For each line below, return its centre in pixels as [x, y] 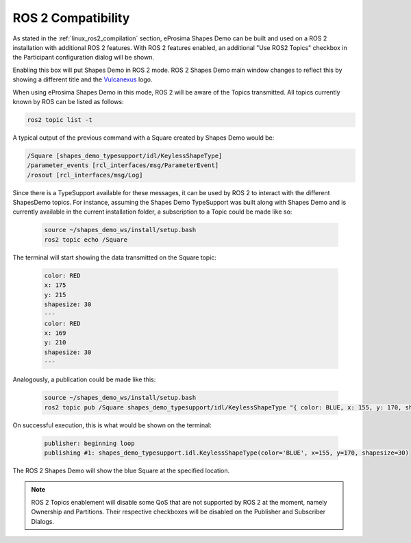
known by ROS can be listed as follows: [68, 101]
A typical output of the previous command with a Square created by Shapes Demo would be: [144, 138]
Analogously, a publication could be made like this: [84, 379]
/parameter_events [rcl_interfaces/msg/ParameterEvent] [123, 165]
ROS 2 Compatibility [71, 18]
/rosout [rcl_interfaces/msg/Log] [85, 175]
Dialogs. [43, 521]
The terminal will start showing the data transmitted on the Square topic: [115, 257]
